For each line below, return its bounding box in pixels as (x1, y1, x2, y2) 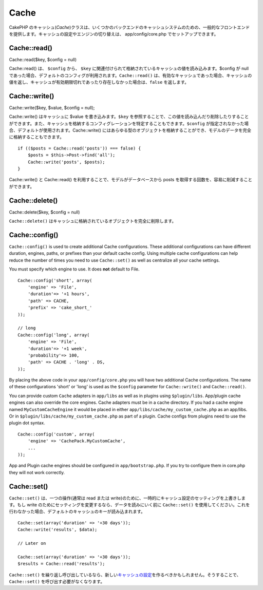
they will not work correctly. (9, 469, 65, 475)
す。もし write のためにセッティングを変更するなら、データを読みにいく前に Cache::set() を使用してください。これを (9, 502, 250, 508)
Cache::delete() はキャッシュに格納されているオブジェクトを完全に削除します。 (9, 218, 176, 224)
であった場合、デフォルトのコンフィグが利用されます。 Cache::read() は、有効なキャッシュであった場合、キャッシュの (9, 72, 252, 78)
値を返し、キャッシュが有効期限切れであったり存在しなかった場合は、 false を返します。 (9, 79, 189, 85)
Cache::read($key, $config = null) (9, 57, 77, 62)
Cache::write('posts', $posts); (27, 159, 105, 165)
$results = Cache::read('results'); (18, 561, 105, 567)
